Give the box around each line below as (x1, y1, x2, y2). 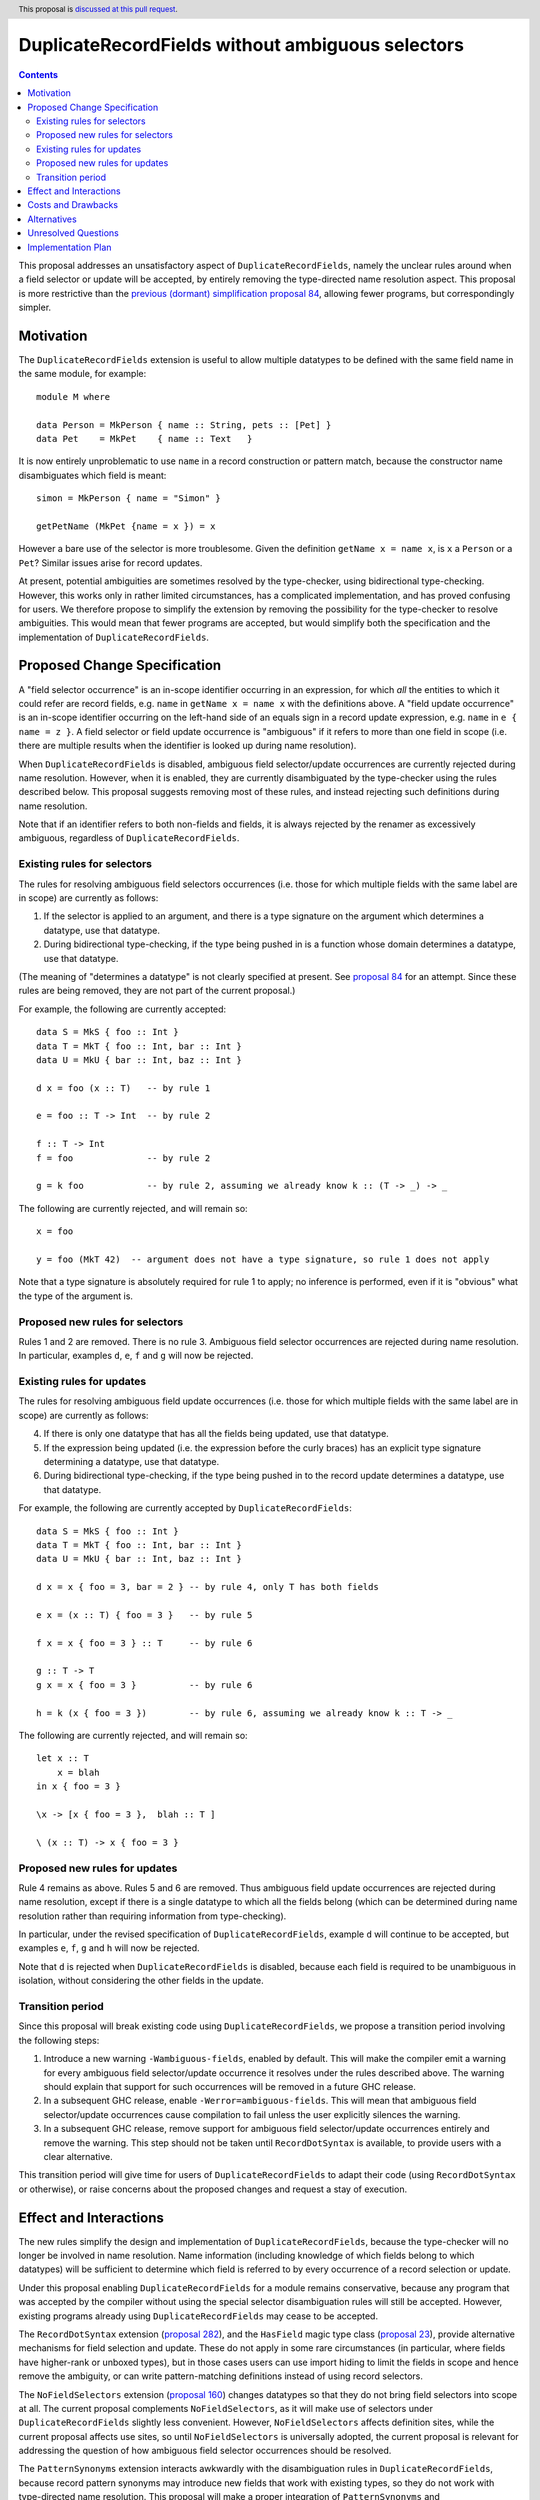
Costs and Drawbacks (27, 199, 119, 211)
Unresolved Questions (27, 227, 119, 239)
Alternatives (27, 213, 77, 225)
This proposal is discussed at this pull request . (18, 4, 179, 14)
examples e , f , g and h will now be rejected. (18, 1942, 200, 1954)
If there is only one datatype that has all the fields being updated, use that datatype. (43, 1428, 389, 1440)
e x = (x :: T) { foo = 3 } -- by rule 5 (36, 1609, 253, 1620)
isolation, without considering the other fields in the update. (18, 1975, 264, 1987)
